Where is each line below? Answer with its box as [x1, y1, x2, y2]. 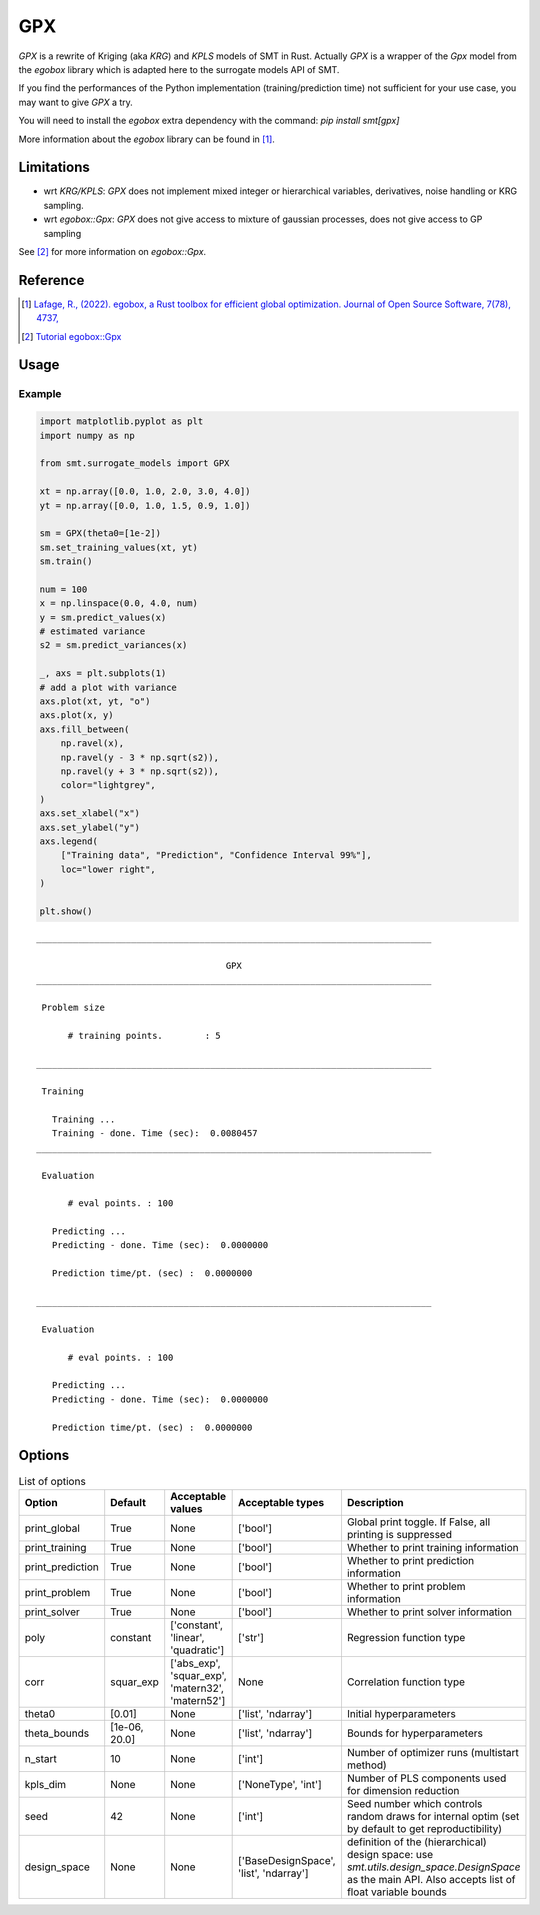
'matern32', [170, 1681, 225, 1695]
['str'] [238, 1630, 265, 1644]
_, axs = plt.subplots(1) [39, 668, 167, 679]
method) [346, 1758, 387, 1772]
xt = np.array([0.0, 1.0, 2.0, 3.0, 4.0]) [39, 486, 251, 497]
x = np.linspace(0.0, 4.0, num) [39, 598, 199, 609]
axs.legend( [39, 835, 99, 847]
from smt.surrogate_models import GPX [39, 458, 230, 469]
